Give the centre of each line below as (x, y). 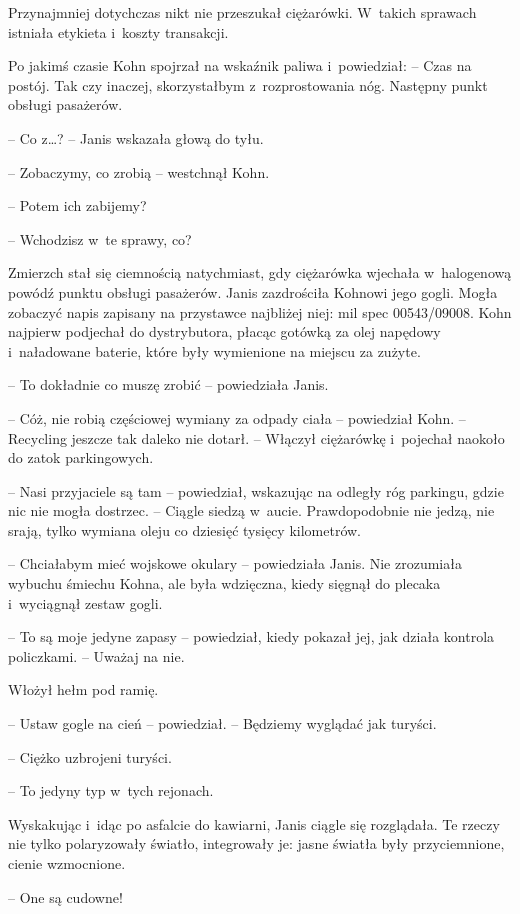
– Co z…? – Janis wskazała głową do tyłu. (136, 137)
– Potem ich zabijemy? (77, 205)
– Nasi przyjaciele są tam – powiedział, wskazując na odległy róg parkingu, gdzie (256, 490)
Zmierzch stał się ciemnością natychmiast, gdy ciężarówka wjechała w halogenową (260, 272)
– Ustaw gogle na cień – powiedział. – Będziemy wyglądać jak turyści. (222, 723)
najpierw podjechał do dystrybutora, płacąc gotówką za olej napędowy (224, 331)
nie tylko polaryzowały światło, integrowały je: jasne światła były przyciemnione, (256, 843)
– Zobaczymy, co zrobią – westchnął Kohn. (139, 171)
